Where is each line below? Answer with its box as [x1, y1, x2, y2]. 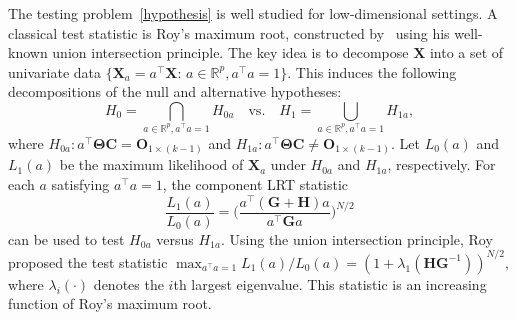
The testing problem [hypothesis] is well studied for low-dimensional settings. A [8, 3, 498, 23]
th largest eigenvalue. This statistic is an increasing [173, 273, 487, 294]
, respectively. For [387, 154, 496, 175]
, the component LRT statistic [162, 173, 349, 194]
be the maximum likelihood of [59, 154, 244, 175]
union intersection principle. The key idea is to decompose [52, 42, 409, 63]
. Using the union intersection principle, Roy [220, 228, 493, 249]
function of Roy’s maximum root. [8, 293, 212, 314]
